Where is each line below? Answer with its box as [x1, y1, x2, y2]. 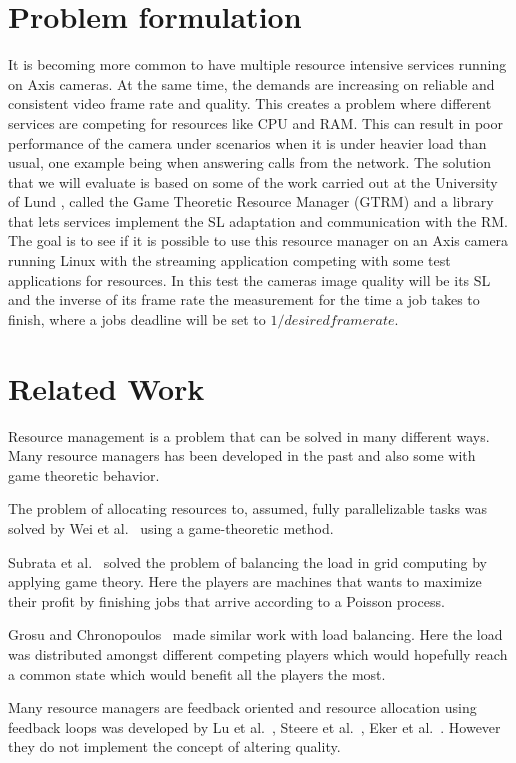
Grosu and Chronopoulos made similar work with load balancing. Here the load [8, 624, 503, 645]
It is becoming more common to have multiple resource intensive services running [8, 54, 507, 75]
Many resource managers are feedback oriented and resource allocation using [8, 697, 477, 718]
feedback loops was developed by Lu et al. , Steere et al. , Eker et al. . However [8, 716, 501, 737]
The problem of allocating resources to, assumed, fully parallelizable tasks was [8, 498, 488, 519]
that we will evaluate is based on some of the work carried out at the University [8, 171, 498, 192]
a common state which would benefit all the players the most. [8, 663, 386, 684]
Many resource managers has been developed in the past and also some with [8, 445, 476, 466]
